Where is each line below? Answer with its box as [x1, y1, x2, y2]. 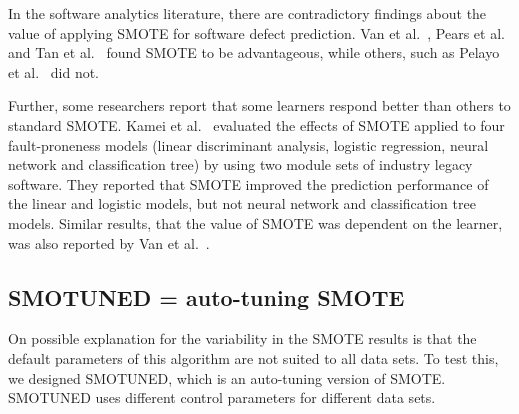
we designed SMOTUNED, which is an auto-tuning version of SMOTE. [8, 367, 446, 388]
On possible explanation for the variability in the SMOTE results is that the [8, 328, 477, 349]
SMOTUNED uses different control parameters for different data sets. [8, 387, 436, 408]
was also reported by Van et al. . [8, 232, 210, 253]
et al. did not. [8, 61, 100, 82]
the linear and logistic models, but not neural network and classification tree [8, 193, 476, 214]
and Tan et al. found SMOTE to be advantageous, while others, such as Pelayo [8, 42, 500, 63]
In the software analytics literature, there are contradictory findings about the [8, 3, 487, 23]
